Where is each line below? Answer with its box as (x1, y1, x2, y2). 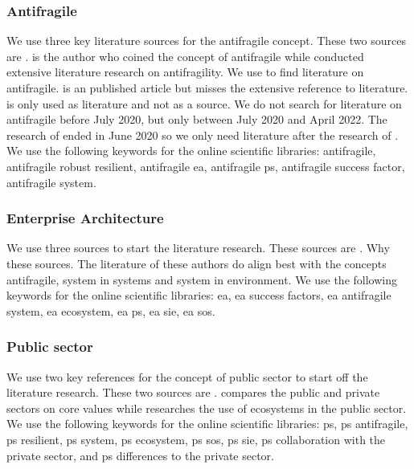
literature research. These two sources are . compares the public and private (6, 384, 380, 401)
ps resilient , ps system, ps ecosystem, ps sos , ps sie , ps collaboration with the (6, 430, 386, 447)
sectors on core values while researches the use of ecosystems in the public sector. (6, 399, 407, 416)
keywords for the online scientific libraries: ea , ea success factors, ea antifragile (6, 287, 391, 304)
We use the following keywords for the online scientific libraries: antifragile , (6, 142, 376, 159)
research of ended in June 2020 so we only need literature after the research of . (6, 126, 399, 143)
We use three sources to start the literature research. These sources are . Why (6, 239, 390, 256)
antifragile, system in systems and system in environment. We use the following (6, 271, 397, 288)
